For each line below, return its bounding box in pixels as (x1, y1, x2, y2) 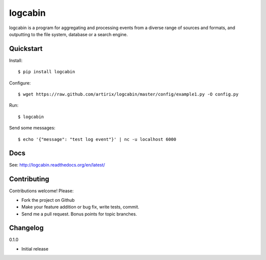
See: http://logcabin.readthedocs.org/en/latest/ (9, 162, 105, 168)
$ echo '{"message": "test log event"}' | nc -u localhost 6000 (18, 136, 177, 142)
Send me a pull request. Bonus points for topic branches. (21, 211, 137, 217)
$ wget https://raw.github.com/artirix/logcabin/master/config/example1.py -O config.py (18, 91, 239, 97)
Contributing (9, 175, 49, 183)
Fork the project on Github (21, 197, 75, 203)
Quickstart (9, 44, 43, 53)
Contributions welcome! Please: (9, 188, 74, 194)
